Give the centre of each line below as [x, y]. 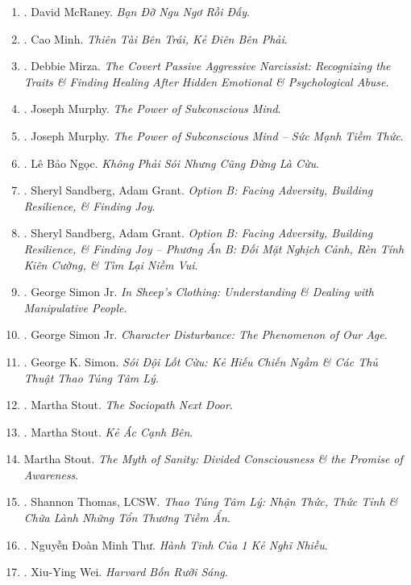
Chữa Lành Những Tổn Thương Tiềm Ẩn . [127, 518]
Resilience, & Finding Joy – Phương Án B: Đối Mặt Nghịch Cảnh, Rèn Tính [214, 248]
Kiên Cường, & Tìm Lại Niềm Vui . [111, 264]
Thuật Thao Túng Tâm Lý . [91, 377]
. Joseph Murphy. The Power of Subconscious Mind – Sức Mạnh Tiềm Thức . [214, 135]
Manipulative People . [75, 307]
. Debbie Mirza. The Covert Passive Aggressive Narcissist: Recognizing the [207, 66]
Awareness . [51, 474]
